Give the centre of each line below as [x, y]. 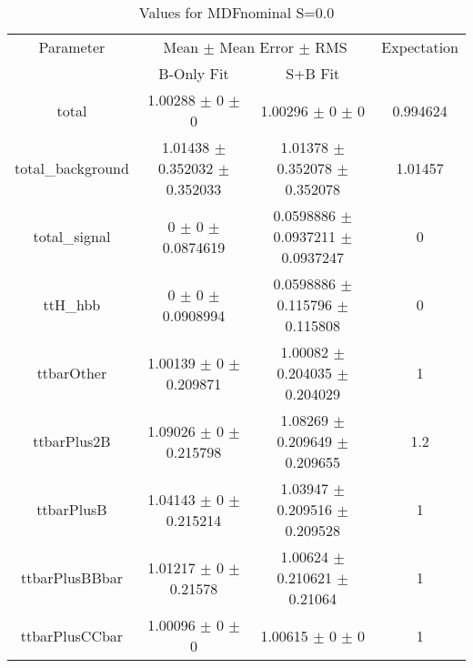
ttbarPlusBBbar [71, 577]
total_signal [72, 236]
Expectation [420, 47]
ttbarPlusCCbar [72, 635]
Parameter [72, 47]
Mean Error [257, 47]
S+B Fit [313, 73]
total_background [72, 168]
